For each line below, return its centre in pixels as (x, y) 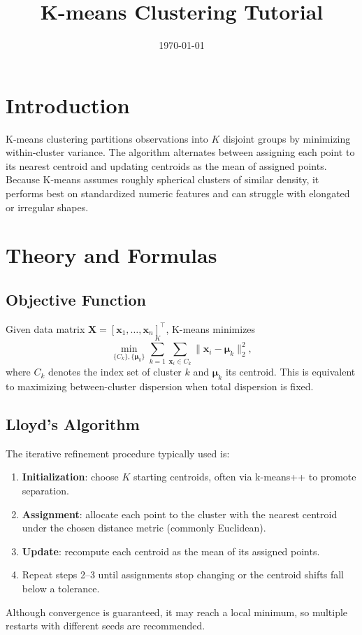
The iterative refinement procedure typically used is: (118, 453)
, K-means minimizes (211, 328)
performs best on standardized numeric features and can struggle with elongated (178, 193)
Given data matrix (45, 328)
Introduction (68, 105)
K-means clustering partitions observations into (107, 138)
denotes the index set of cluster (115, 372)
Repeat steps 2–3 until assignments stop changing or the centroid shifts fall (183, 575)
